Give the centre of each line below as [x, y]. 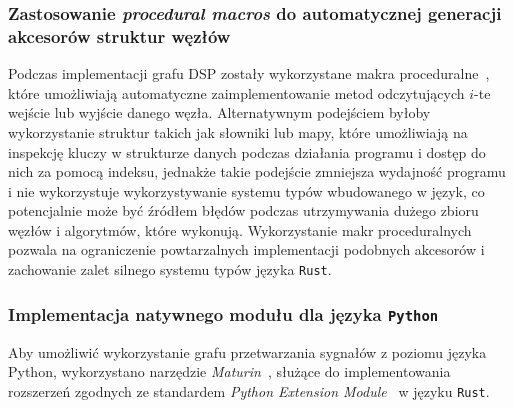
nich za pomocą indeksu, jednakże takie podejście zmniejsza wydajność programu [257, 171]
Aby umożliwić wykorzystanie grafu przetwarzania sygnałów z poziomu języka [247, 351]
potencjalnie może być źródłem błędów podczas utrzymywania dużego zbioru [243, 210]
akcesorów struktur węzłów [119, 35]
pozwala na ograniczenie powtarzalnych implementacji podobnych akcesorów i [246, 249]
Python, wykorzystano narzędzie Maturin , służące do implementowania [229, 371]
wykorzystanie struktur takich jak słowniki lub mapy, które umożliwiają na [238, 131]
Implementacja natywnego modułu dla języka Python [223, 313]
